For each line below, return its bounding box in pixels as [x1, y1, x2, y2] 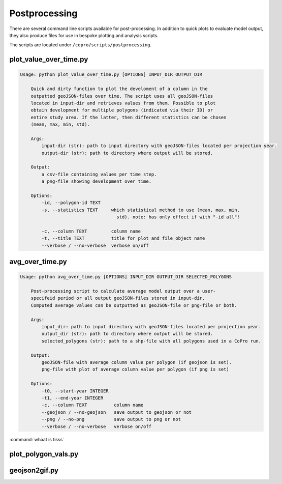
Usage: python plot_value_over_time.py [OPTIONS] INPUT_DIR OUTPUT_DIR [20, 72, 203, 77]
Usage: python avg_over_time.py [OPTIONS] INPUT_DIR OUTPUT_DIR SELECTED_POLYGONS [20, 274, 232, 280]
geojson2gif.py [9, 466, 58, 475]
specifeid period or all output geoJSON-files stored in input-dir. [30, 295, 205, 301]
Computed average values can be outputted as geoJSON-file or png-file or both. [30, 302, 237, 308]
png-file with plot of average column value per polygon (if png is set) [41, 366, 230, 373]
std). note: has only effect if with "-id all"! [116, 214, 240, 220]
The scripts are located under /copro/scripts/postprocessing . [9, 42, 152, 48]
